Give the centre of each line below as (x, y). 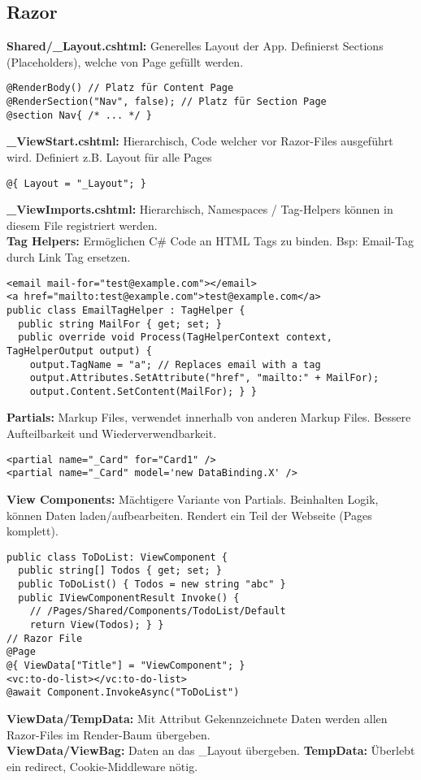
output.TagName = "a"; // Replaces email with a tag (175, 364)
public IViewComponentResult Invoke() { (129, 598)
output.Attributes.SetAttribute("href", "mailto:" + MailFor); (204, 378)
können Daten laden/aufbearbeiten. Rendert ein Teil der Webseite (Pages (189, 515)
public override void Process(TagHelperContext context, (175, 338)
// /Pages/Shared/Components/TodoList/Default (158, 611)
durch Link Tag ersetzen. (69, 256)
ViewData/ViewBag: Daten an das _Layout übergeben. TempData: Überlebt (211, 750)
